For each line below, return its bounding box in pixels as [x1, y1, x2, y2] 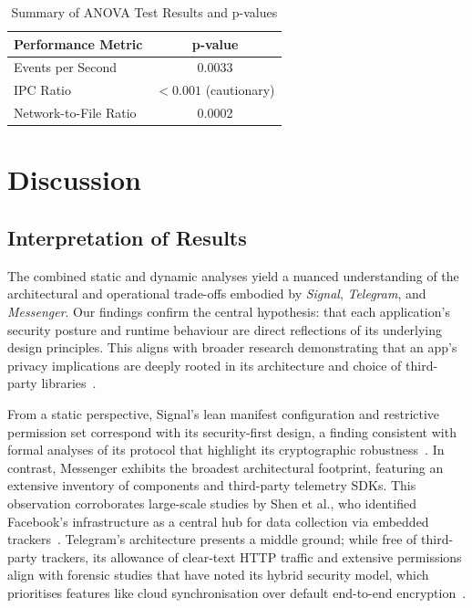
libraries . [41, 373, 97, 393]
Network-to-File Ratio [14, 103, 137, 122]
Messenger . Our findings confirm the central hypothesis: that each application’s [7, 301, 450, 320]
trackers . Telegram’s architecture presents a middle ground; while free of [7, 529, 417, 549]
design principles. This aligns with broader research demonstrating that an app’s [7, 338, 457, 357]
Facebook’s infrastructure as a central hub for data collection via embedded [7, 511, 429, 530]
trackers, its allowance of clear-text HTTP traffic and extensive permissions [41, 547, 462, 566]
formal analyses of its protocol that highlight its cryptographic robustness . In [7, 440, 445, 459]
